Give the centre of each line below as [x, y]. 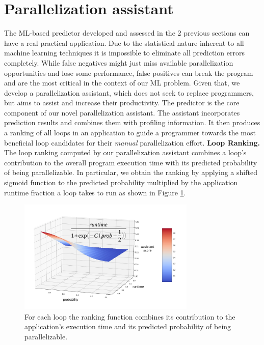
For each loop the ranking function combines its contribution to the [130, 316]
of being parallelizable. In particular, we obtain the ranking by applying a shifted [131, 172]
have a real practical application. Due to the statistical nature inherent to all [124, 42]
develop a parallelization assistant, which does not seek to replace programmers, [129, 92]
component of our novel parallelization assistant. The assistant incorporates [122, 112]
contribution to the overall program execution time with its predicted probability [131, 162]
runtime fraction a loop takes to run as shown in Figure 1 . [95, 192]
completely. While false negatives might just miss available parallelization [119, 62]
